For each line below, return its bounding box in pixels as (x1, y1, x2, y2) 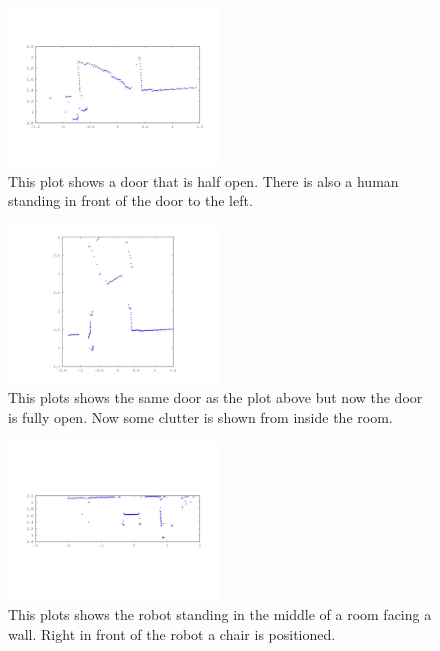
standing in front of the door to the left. (8, 190, 253, 211)
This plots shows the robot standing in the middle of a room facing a (8, 604, 432, 625)
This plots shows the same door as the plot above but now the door (8, 387, 423, 408)
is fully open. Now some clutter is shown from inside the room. (8, 406, 393, 427)
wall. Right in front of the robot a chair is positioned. (8, 623, 336, 644)
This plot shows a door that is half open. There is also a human (8, 170, 399, 191)
